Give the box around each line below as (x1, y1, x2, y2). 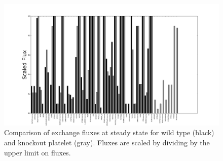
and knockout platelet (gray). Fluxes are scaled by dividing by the (4, 137, 210, 147)
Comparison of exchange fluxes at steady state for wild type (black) (4, 127, 214, 138)
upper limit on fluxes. (4, 147, 71, 157)
